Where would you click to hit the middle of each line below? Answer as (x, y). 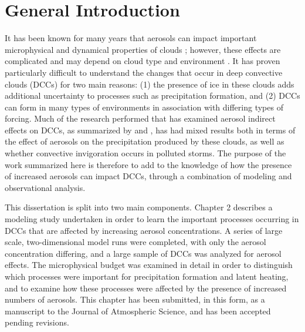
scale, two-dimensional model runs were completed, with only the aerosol (135, 242)
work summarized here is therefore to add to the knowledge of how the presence (148, 164)
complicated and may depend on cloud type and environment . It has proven (143, 61)
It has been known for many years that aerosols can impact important (131, 38)
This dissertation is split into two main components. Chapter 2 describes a (139, 207)
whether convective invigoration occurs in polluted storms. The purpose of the (145, 153)
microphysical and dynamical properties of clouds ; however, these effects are (143, 49)
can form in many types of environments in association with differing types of (144, 107)
